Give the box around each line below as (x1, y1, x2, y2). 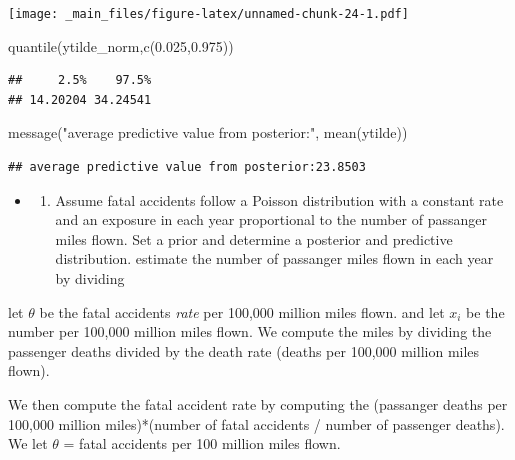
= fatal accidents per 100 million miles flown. (63, 433, 341, 454)
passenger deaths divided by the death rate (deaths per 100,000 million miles (8, 340, 480, 361)
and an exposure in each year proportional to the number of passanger (55, 209, 487, 230)
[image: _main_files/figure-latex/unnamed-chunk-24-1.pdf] (8, 7, 409, 21)
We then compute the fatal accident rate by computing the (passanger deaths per (8, 393, 508, 414)
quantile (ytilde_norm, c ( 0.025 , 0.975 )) (8, 35, 234, 56)
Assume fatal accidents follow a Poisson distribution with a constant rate (55, 189, 504, 210)
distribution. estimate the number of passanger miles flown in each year (55, 248, 494, 269)
